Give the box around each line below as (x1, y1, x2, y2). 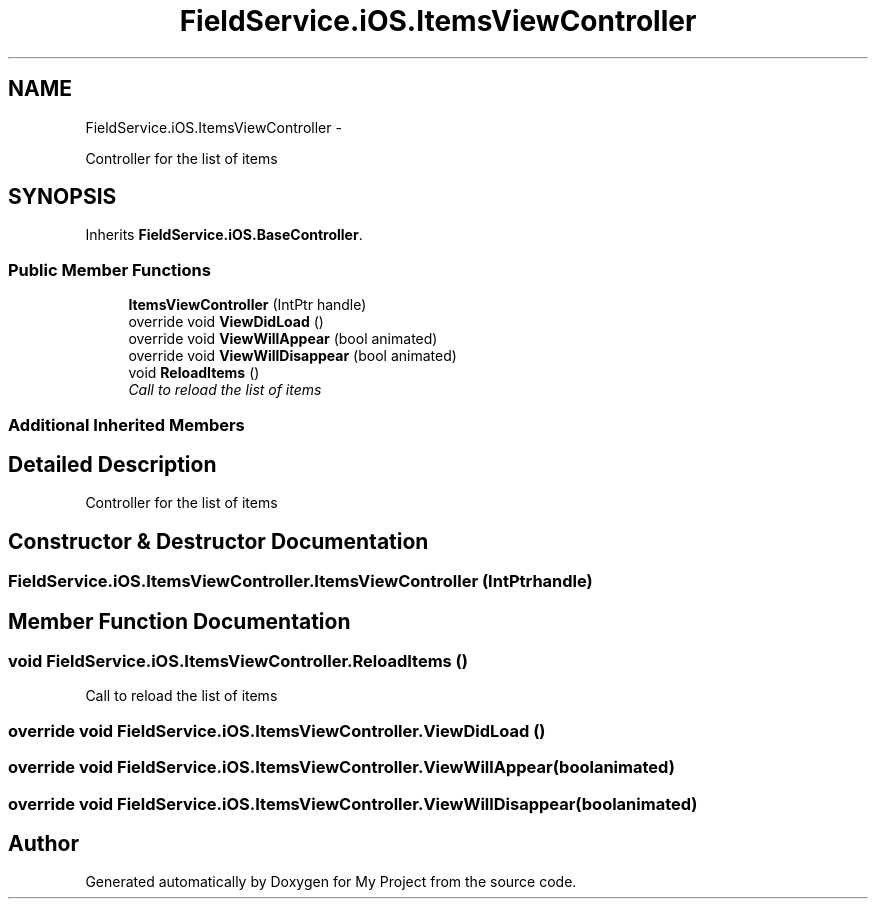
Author (8, 831, 79, 857)
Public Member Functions (8, 259, 211, 280)
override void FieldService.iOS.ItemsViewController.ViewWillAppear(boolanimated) (8, 757, 675, 778)
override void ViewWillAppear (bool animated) (128, 330, 438, 348)
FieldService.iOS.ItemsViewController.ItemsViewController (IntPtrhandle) (8, 571, 593, 592)
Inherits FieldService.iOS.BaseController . (85, 226, 363, 244)
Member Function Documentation (8, 608, 351, 634)
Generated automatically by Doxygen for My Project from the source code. (85, 873, 577, 891)
